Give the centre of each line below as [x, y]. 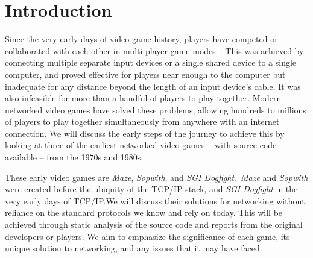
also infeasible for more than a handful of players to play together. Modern [143, 98]
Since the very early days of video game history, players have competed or [141, 39]
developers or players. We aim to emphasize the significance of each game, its [147, 236]
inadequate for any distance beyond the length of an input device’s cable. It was [153, 86]
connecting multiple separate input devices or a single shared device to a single [151, 62]
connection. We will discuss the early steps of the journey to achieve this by [145, 133]
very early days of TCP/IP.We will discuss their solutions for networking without [155, 200]
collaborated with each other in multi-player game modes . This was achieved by [154, 50]
